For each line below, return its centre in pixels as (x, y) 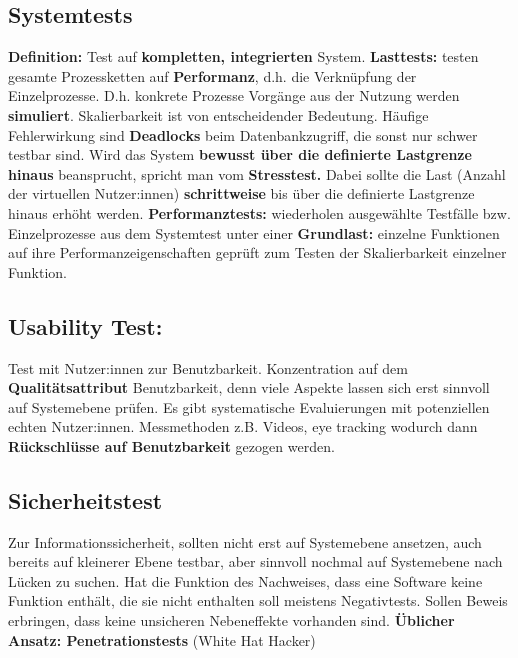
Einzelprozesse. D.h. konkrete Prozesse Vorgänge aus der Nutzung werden (234, 95)
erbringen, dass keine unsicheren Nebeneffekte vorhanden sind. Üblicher (231, 620)
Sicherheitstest (85, 499)
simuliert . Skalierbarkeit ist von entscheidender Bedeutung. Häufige (218, 114)
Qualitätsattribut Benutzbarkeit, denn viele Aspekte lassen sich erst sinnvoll (249, 387)
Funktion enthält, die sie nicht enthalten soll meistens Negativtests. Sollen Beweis (258, 600)
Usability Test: (85, 325)
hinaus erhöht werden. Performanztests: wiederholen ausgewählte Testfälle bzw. (259, 212)
